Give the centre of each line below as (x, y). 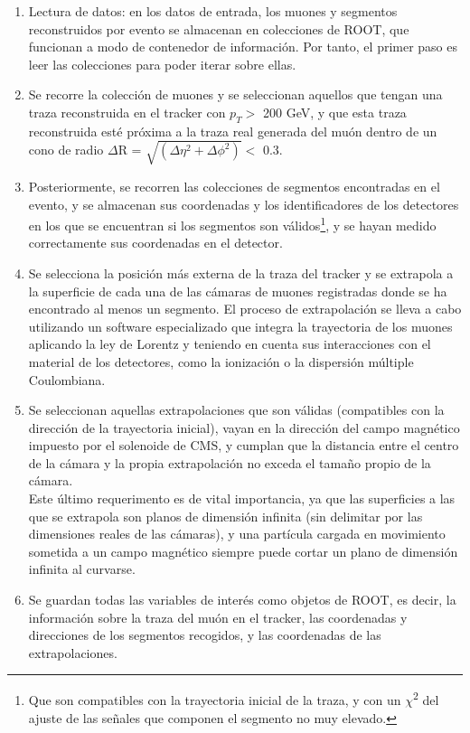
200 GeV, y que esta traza (334, 112)
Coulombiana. (67, 379)
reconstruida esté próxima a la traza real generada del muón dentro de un (233, 131)
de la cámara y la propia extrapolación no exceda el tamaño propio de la (230, 462)
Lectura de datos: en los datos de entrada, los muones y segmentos (213, 11)
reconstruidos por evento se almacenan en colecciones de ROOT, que (219, 28)
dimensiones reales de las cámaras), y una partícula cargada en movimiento (237, 534)
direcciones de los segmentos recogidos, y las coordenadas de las (205, 635)
